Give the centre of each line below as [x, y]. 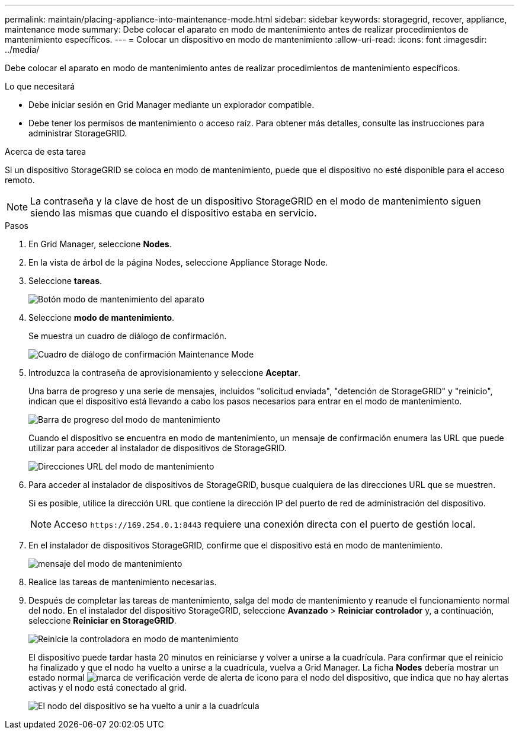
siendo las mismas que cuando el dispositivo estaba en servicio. [174, 213]
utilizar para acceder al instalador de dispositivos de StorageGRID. [158, 448]
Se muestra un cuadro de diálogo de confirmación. [128, 336]
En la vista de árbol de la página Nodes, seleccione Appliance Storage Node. [178, 262]
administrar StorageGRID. [78, 133]
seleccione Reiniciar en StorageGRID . [102, 620]
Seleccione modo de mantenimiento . [102, 317]
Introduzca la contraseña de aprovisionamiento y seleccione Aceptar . [164, 373]
